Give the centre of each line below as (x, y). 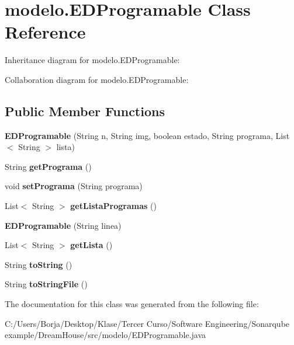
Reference (45, 32)
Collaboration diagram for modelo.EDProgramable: (97, 79)
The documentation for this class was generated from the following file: (132, 304)
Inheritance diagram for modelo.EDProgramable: (92, 60)
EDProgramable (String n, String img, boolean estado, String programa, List (147, 135)
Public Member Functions (85, 111)
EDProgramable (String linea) (63, 225)
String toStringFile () (46, 284)
